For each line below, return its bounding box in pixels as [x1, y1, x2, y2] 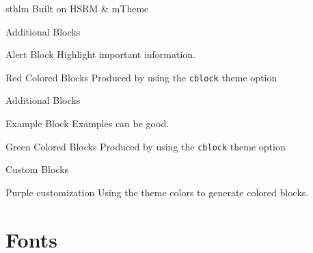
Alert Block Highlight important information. [5, 47, 196, 62]
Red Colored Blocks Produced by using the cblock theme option [5, 70, 277, 84]
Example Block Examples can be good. [5, 116, 169, 131]
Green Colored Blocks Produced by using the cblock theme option [5, 139, 286, 153]
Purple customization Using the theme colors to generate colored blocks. [5, 185, 309, 199]
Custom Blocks [5, 162, 69, 176]
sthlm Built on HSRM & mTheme [5, 1, 149, 15]
